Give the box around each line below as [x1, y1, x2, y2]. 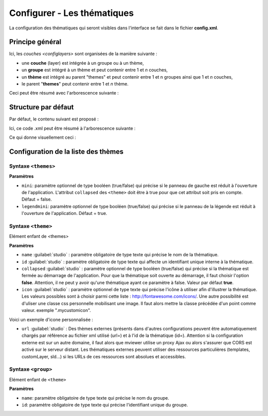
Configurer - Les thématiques [9, 7, 134, 18]
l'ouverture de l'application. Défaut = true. [21, 210, 108, 216]
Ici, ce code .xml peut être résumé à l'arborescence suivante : [9, 125, 136, 131]
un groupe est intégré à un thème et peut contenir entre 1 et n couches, [21, 67, 168, 73]
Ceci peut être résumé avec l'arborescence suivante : [9, 90, 119, 96]
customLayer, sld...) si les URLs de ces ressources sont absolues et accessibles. [21, 353, 186, 359]
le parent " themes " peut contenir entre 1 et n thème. [21, 81, 129, 87]
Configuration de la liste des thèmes [9, 147, 124, 156]
